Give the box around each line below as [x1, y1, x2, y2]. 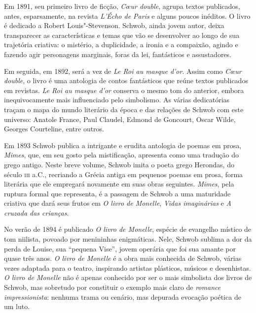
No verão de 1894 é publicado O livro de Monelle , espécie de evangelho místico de [4, 224, 252, 234]
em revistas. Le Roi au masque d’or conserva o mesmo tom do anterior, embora [4, 85, 244, 95]
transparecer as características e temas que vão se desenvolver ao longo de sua [4, 30, 240, 40]
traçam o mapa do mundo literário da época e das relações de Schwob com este [4, 104, 244, 114]
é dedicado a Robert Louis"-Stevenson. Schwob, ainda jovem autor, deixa [4, 20, 224, 31]
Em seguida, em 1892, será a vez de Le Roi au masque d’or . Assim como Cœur [4, 65, 242, 76]
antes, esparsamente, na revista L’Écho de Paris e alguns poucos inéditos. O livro [4, 10, 251, 21]
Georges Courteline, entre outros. [4, 124, 105, 134]
